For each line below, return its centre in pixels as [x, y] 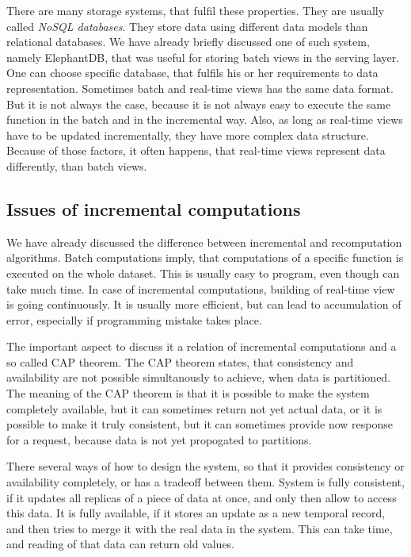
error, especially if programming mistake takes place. [134, 319]
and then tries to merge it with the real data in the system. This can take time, [200, 528]
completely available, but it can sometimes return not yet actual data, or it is [194, 408]
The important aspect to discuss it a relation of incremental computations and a [202, 346]
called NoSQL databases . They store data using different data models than [187, 26]
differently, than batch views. [77, 165]
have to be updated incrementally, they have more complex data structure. [188, 134]
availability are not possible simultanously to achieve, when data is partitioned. [199, 377]
